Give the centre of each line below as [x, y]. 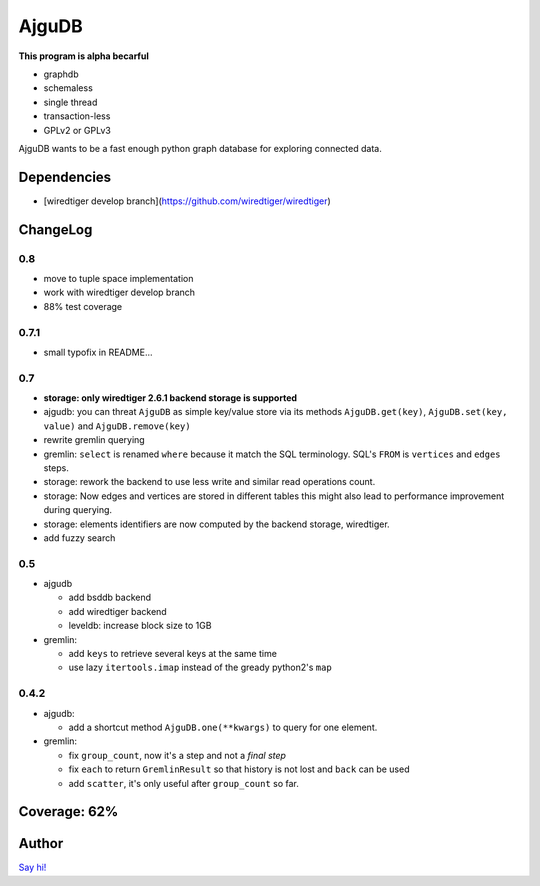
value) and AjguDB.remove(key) [117, 426]
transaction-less [77, 116]
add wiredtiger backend [117, 611]
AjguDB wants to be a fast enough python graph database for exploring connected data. [200, 148]
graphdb [61, 74]
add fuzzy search [79, 537]
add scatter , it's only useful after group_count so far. [184, 783]
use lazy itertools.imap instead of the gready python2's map [200, 667]
